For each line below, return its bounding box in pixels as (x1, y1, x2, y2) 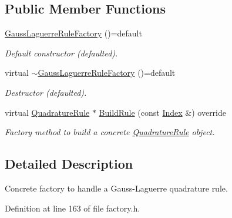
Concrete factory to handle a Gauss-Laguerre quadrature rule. (5, 182, 228, 194)
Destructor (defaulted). (5, 86, 87, 98)
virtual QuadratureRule (5, 106, 90, 118)
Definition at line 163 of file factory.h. (5, 202, 140, 214)
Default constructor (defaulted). (5, 46, 118, 59)
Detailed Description (5, 155, 133, 173)
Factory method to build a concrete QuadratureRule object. (5, 126, 215, 138)
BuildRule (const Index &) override (99, 106, 226, 118)
